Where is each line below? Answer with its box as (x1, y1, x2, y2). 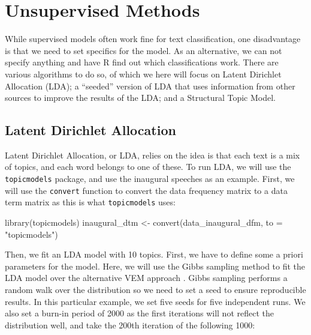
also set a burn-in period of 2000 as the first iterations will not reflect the (5, 307, 274, 319)
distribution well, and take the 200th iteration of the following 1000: (5, 318, 255, 331)
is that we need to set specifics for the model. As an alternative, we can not (5, 44, 282, 56)
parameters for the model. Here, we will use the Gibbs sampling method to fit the (5, 259, 306, 272)
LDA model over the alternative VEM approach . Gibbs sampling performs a (5, 271, 288, 284)
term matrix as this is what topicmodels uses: (5, 196, 176, 208)
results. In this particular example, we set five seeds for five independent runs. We (5, 295, 306, 307)
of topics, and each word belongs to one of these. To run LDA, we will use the (5, 160, 291, 173)
